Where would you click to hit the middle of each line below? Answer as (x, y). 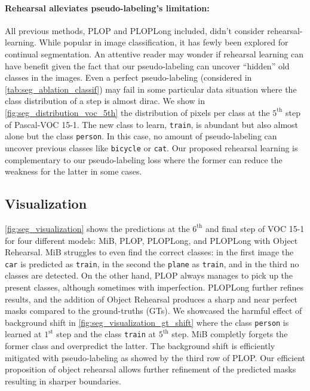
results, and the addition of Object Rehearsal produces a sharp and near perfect (151, 299)
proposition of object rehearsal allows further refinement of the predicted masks (151, 369)
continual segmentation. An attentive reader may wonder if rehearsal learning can (154, 54)
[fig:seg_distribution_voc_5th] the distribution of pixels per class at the (137, 112)
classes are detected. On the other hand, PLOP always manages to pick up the (149, 275)
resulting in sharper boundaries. (63, 381)
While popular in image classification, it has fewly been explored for (164, 42)
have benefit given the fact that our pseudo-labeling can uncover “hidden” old (147, 65)
